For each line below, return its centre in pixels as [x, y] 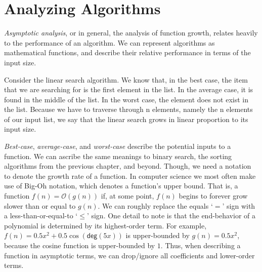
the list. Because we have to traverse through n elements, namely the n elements [128, 109]
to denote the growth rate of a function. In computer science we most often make [130, 176]
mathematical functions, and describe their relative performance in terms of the [127, 52]
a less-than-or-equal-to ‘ [41, 216]
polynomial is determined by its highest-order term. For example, [105, 225]
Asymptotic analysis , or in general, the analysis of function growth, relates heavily [131, 33]
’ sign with [239, 205]
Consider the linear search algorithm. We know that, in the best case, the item [126, 79]
